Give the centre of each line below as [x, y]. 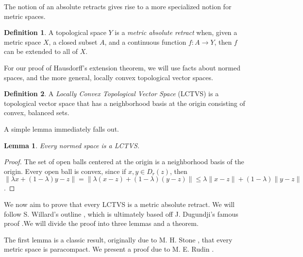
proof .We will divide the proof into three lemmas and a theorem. [101, 223]
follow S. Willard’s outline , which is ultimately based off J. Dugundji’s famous [121, 214]
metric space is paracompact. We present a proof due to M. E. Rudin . [109, 249]
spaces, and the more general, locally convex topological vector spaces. [109, 77]
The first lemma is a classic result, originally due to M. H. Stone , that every [118, 239]
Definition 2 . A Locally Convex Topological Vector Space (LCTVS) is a [111, 94]
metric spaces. [25, 16]
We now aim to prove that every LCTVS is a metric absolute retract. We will [119, 204]
